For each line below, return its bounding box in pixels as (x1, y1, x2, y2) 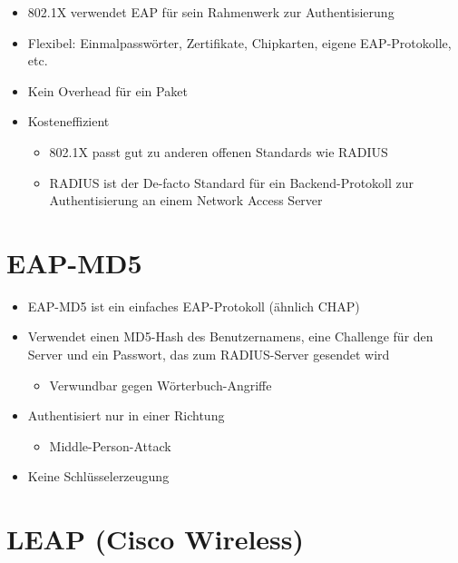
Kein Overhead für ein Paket (27, 81, 188, 100)
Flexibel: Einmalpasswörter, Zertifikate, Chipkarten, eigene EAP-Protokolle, (27, 33, 452, 52)
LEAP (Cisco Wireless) (6, 520, 305, 558)
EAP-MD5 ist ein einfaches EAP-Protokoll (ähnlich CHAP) (27, 296, 360, 315)
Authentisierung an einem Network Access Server (49, 191, 323, 210)
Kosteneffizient (27, 112, 110, 131)
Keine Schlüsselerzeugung (27, 467, 170, 486)
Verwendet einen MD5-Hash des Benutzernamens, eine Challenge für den (27, 327, 434, 346)
